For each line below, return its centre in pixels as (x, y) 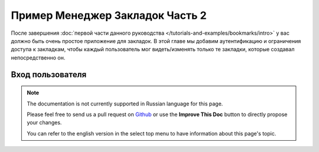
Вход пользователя (49, 75)
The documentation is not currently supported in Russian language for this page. (125, 104)
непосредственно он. (38, 57)
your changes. (44, 123)
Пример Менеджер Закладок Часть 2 (109, 15)
